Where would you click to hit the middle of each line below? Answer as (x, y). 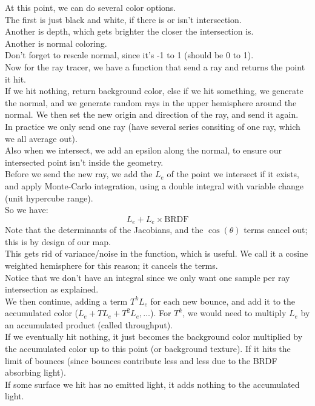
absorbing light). (35, 372)
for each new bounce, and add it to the (223, 301)
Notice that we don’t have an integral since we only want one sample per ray (148, 277)
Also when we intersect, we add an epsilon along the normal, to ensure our (143, 150)
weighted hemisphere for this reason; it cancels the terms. (111, 265)
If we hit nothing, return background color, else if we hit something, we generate (154, 91)
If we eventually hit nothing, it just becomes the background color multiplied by (154, 337)
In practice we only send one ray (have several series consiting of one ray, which (153, 126)
